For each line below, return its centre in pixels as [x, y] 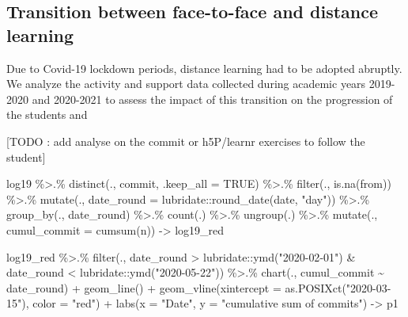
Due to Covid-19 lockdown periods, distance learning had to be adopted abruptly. [204, 68]
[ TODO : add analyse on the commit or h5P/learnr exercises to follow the [186, 141]
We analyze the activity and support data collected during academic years [186, 84]
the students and [47, 115]
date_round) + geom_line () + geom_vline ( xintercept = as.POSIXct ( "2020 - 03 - [199, 287]
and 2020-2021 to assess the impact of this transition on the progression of [212, 99]
